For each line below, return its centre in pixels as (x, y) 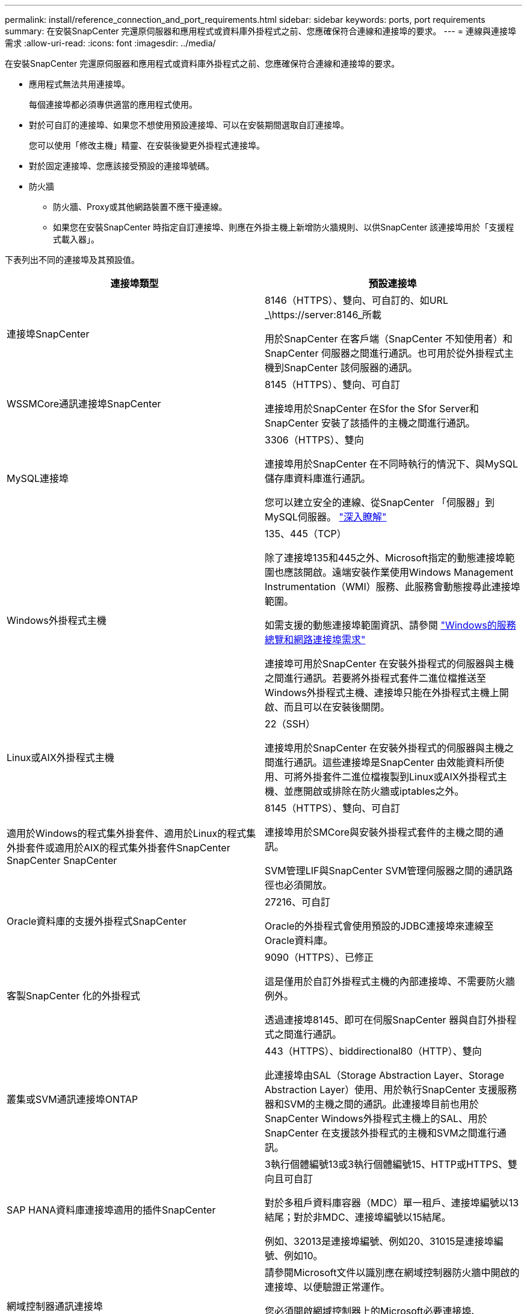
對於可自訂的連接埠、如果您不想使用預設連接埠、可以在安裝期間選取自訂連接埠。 (189, 125)
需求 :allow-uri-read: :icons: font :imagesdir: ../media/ (110, 43)
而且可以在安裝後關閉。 (337, 707)
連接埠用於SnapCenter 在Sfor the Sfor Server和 (372, 409)
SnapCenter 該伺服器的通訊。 (351, 368)
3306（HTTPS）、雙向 (314, 440)
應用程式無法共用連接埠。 (79, 84)
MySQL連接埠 (38, 478)
